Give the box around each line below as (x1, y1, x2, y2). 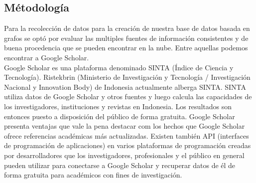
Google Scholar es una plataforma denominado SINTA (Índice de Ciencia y (4, 62, 234, 72)
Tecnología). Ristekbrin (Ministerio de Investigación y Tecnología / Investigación (4, 72, 251, 82)
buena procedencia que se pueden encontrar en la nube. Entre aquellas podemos (4, 42, 248, 53)
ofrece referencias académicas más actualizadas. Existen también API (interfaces (4, 130, 249, 141)
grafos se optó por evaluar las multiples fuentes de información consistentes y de (4, 32, 249, 43)
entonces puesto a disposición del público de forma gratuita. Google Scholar (4, 111, 235, 121)
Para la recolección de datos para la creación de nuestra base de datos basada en (4, 23, 250, 33)
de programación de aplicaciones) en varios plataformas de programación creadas (4, 140, 251, 151)
